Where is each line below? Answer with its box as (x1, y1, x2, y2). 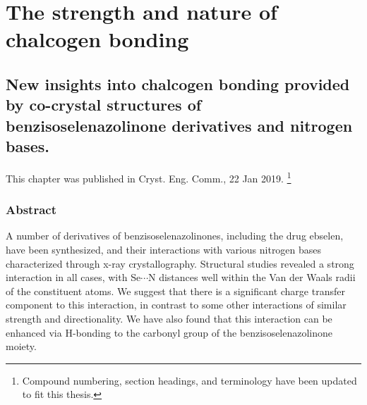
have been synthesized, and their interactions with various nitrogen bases (6, 242, 322, 256)
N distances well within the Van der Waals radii (148, 270, 356, 285)
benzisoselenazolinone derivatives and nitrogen (6, 114, 353, 136)
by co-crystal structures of (6, 94, 202, 116)
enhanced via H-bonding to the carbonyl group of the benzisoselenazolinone (6, 325, 333, 339)
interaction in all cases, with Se (6, 270, 141, 285)
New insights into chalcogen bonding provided (6, 73, 350, 94)
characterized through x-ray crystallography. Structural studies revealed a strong (6, 256, 354, 270)
